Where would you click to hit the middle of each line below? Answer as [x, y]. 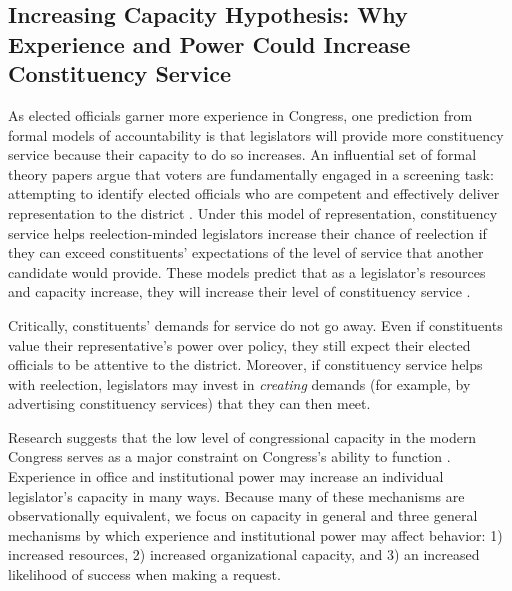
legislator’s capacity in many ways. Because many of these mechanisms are [236, 495]
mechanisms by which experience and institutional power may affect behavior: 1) [255, 534]
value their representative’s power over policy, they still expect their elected [239, 344]
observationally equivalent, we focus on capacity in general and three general [243, 515]
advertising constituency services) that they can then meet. [189, 403]
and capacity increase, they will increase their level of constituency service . [239, 291]
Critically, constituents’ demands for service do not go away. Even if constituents [255, 324]
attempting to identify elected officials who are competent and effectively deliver [254, 193]
